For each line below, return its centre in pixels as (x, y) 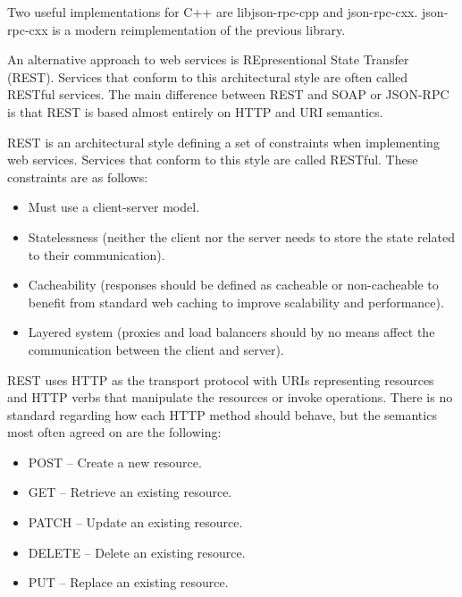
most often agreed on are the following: (114, 432)
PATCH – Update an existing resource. (135, 522)
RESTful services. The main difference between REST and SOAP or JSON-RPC (228, 94)
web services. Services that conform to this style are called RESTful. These (213, 160)
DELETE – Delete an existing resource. (137, 552)
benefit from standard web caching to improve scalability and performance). (236, 302)
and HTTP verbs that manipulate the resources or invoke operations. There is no (230, 397)
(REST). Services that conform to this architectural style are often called (208, 76)
